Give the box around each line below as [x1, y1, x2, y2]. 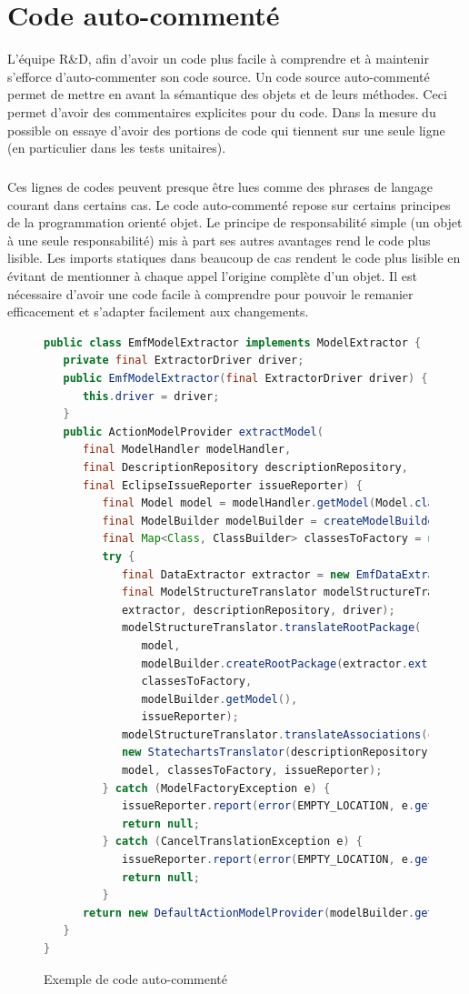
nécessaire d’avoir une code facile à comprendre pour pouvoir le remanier [7, 284, 414, 303]
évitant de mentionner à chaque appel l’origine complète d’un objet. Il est [7, 266, 417, 286]
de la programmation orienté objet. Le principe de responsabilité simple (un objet [7, 213, 463, 232]
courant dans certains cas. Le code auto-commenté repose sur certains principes [7, 195, 451, 214]
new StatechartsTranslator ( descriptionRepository [121, 746, 428, 759]
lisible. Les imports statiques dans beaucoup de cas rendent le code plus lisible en [7, 248, 461, 267]
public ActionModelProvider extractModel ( [63, 425, 324, 438]
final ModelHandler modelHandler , [82, 443, 292, 457]
